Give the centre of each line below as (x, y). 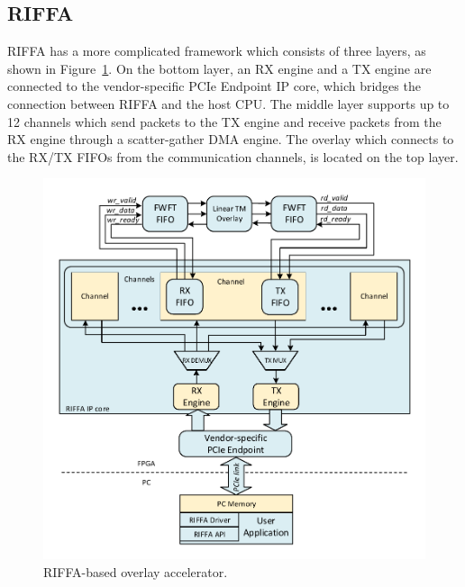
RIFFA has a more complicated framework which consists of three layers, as (217, 51)
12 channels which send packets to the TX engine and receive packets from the (224, 121)
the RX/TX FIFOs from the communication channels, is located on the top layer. (233, 156)
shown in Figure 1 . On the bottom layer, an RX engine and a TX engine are (219, 68)
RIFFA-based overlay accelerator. (136, 572)
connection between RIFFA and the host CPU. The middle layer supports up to (228, 103)
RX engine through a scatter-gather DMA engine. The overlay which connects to (231, 139)
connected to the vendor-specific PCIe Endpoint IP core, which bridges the (214, 86)
